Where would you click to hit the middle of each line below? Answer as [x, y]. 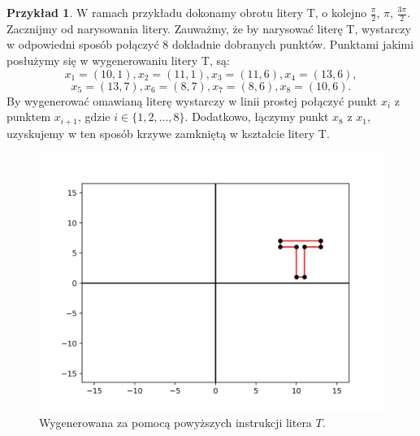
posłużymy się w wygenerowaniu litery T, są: [118, 60]
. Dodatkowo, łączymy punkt [257, 117]
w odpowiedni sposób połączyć [83, 44]
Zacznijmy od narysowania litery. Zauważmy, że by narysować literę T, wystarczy [209, 28]
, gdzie [94, 117]
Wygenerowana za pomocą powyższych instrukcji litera [175, 422]
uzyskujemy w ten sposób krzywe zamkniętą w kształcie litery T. [168, 133]
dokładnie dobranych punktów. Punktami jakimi [293, 44]
